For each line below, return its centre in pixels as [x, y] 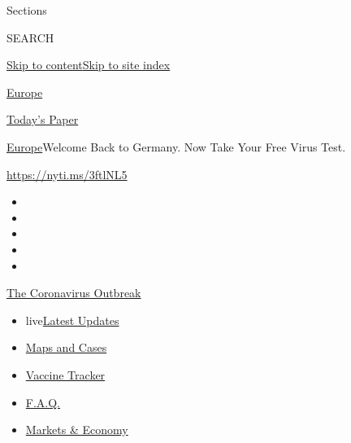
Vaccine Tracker [65, 374]
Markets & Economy [77, 430]
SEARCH [30, 37]
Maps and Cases [66, 347]
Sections [27, 10]
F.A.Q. [43, 402]
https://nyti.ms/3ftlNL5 [67, 174]
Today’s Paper [43, 119]
